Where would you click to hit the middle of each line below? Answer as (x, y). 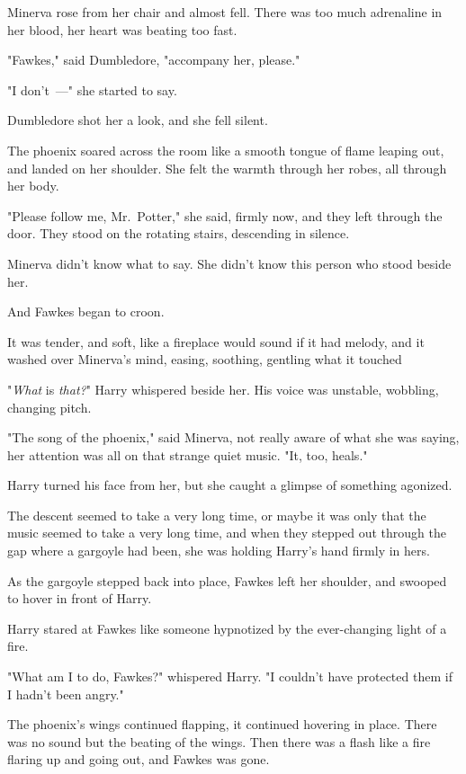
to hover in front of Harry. (80, 598)
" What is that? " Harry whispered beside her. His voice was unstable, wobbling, (223, 389)
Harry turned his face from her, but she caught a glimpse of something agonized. (230, 485)
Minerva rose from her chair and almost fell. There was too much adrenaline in (225, 12)
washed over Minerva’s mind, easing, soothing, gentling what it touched (205, 359)
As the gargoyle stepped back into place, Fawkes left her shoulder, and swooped (227, 580)
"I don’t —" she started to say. (92, 89)
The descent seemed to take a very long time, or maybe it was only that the (217, 515)
